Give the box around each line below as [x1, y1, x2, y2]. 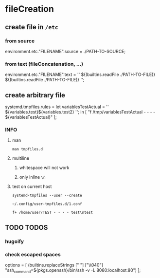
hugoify [5, 238, 24, 244]
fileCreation [5, 3, 54, 15]
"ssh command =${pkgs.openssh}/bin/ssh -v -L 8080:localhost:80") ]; [5, 267, 141, 274]
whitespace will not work [19, 165, 70, 171]
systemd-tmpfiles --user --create [12, 193, 82, 198]
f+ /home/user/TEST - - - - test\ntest [12, 210, 93, 215]
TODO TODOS [5, 223, 48, 232]
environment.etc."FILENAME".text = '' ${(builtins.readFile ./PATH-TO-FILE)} [5, 72, 156, 77]
